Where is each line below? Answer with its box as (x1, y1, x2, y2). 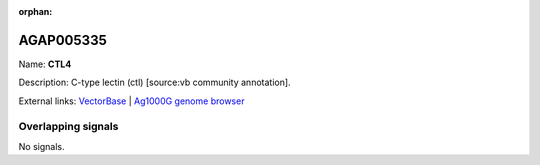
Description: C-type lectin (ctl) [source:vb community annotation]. (18, 76, 291, 89)
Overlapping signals (18, 120, 119, 134)
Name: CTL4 (18, 58, 72, 70)
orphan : (18, 6, 53, 17)
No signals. (18, 140, 65, 152)
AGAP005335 (18, 31, 107, 49)
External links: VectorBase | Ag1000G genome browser (18, 95, 245, 107)
